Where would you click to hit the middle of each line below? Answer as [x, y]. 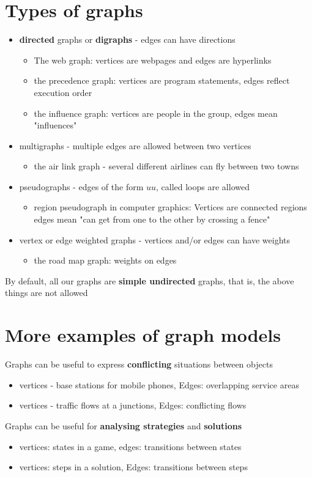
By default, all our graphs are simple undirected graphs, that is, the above [150, 280]
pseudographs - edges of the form [81, 186]
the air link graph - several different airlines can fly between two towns [166, 166]
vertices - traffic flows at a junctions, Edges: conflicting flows [133, 405]
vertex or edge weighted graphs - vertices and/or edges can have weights [154, 239]
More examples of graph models [143, 335]
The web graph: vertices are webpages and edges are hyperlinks [153, 60]
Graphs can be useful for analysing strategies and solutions [124, 425]
